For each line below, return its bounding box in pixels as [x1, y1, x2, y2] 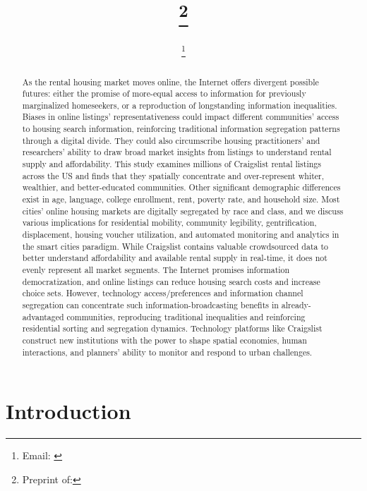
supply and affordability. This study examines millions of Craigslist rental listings [22, 158, 321, 170]
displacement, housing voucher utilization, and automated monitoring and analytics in [22, 229, 339, 241]
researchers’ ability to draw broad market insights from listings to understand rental [22, 146, 332, 158]
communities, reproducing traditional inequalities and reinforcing [66, 310, 306, 322]
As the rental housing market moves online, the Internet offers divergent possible [22, 75, 319, 87]
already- [281, 298, 311, 310]
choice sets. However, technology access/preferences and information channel [22, 287, 303, 299]
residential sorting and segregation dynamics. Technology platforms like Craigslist [22, 322, 323, 334]
